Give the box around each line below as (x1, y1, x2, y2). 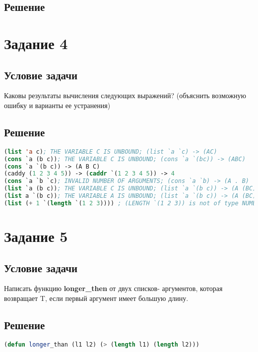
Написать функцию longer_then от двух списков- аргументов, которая (4, 283, 223, 293)
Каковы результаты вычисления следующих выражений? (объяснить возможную (4, 90, 247, 101)
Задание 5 (4, 226, 68, 246)
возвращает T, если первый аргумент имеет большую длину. (4, 293, 189, 303)
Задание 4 (4, 33, 68, 53)
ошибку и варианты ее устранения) (4, 100, 111, 110)
